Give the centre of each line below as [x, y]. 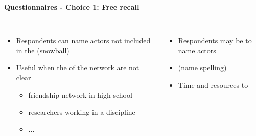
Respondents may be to [215, 40]
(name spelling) [202, 67]
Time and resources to [213, 84]
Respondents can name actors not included [83, 40]
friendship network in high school [80, 94]
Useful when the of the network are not [78, 67]
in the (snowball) [43, 50]
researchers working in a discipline [82, 112]
